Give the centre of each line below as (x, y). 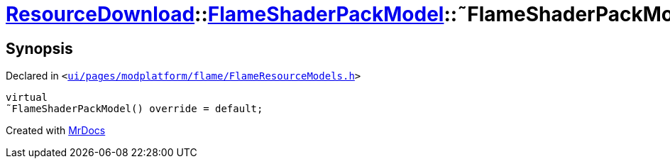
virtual (27, 98)
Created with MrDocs (56, 131)
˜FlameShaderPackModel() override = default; (134, 109)
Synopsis (39, 48)
